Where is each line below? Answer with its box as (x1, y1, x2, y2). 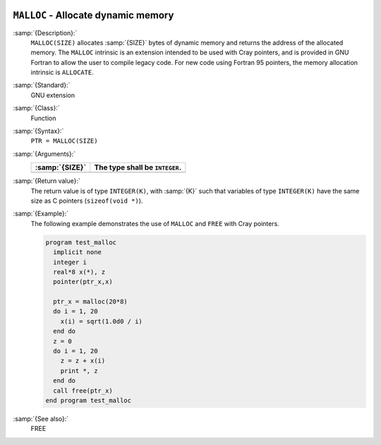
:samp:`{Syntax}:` (13, 127, 64, 136)
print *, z (60, 367, 98, 374)
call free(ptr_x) (53, 386, 113, 395)
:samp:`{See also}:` (13, 414, 69, 423)
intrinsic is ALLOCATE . (30, 68, 95, 77)
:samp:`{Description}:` (13, 28, 78, 37)
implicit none (53, 248, 102, 256)
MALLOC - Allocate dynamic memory (13, 9, 174, 21)
